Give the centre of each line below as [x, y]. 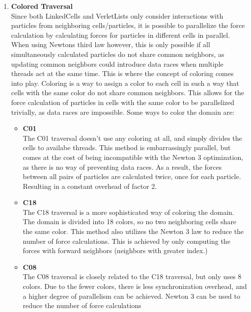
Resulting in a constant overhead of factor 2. [90, 186]
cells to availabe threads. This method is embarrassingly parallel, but [127, 147]
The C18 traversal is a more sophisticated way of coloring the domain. [128, 212]
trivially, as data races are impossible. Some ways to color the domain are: [123, 112]
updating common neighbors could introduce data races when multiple [117, 64]
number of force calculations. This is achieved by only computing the [126, 241]
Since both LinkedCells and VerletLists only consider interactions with [117, 15]
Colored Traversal [42, 6]
